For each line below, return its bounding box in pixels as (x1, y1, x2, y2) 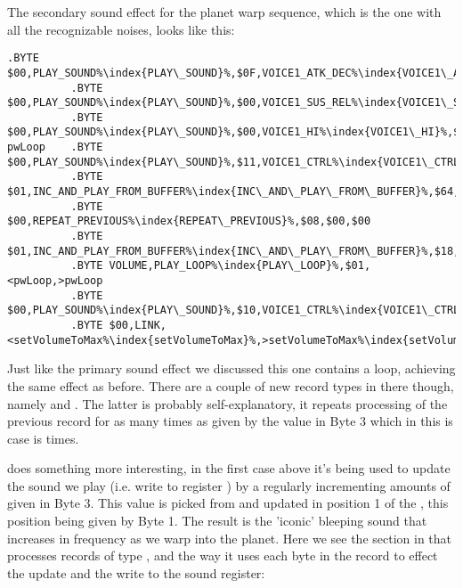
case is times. (7, 429, 79, 447)
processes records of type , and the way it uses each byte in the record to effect (7, 546, 438, 565)
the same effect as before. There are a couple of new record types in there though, (7, 376, 454, 395)
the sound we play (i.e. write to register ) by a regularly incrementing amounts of (7, 476, 451, 494)
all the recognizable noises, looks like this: (7, 20, 235, 38)
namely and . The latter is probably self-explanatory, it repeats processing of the (7, 394, 448, 412)
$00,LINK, (109, 319, 167, 331)
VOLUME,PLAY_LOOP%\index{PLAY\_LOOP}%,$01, (109, 259, 371, 273)
